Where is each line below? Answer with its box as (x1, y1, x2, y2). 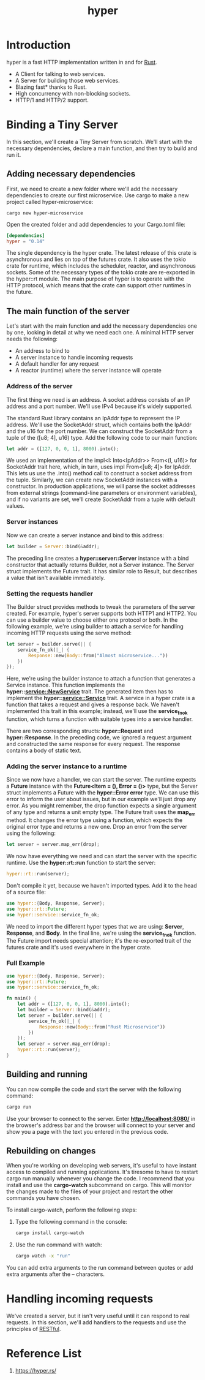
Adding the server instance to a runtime (6, 762, 127, 771)
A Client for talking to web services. (15, 70, 106, 77)
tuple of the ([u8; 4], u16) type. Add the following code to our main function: (6, 434, 198, 441)
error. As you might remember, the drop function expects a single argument (6, 802, 197, 809)
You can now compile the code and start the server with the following (6, 1085, 182, 1093)
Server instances (6, 518, 59, 526)
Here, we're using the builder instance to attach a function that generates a (6, 675, 196, 682)
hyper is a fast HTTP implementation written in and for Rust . (6, 58, 157, 66)
